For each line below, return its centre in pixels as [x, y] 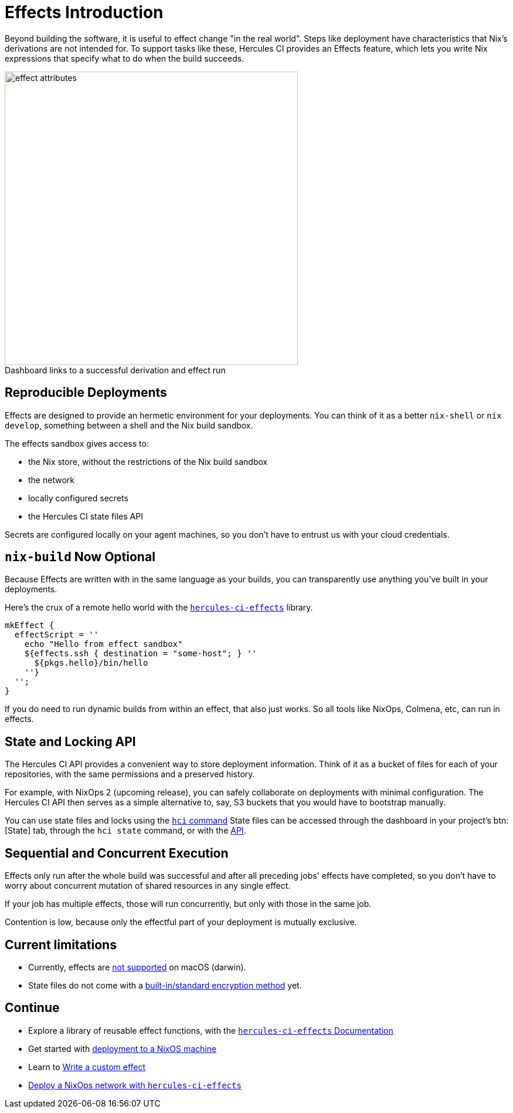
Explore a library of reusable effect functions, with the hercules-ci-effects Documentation [211, 1030]
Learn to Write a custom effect [87, 1067]
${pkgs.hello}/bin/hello [91, 663]
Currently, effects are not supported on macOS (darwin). [137, 967]
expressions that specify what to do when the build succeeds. [125, 58]
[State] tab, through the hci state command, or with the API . [125, 831]
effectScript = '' [57, 635]
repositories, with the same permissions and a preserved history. [130, 774]
